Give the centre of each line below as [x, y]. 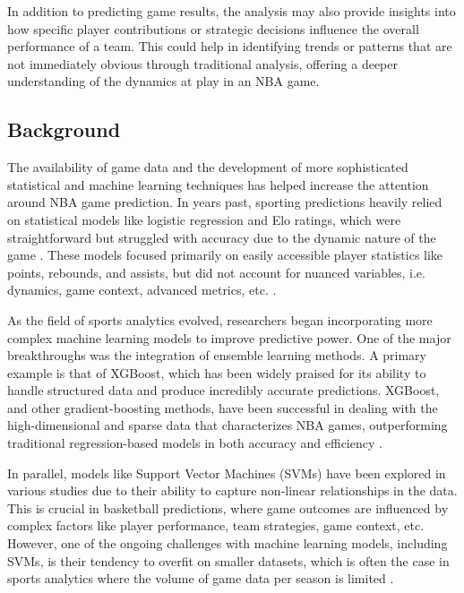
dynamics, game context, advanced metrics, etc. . [142, 290]
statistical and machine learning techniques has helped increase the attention [218, 184]
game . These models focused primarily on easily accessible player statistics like [225, 255]
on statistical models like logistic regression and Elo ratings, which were [204, 219]
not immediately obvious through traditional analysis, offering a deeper [202, 63]
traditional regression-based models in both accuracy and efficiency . [195, 443]
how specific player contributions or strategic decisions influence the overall [213, 28]
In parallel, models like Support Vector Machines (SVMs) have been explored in [227, 473]
